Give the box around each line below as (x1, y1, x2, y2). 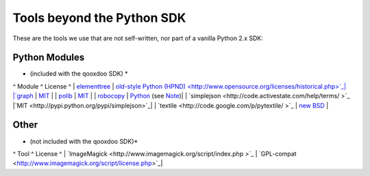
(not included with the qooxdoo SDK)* (29, 137, 138, 145)
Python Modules (12, 52, 85, 63)
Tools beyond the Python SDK (12, 10, 186, 25)
